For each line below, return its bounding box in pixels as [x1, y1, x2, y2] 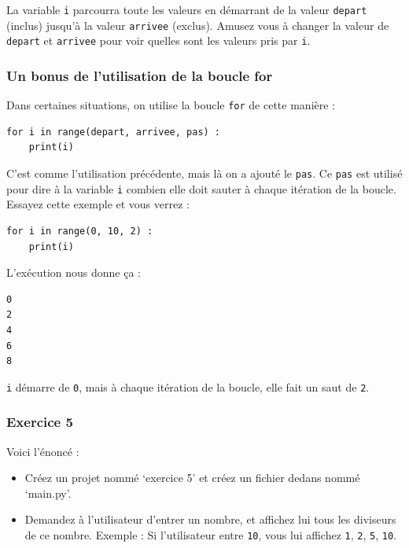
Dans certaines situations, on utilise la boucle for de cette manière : [6, 97, 335, 113]
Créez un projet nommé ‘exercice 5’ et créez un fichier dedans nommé [24, 469, 360, 486]
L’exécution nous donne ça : [6, 264, 141, 281]
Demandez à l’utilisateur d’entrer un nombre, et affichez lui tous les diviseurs [24, 511, 396, 528]
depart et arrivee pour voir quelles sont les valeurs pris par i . [6, 32, 311, 49]
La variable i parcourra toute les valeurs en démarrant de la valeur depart [6, 2, 367, 17]
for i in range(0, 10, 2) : [6, 225, 153, 237]
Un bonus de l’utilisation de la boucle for [6, 65, 273, 85]
